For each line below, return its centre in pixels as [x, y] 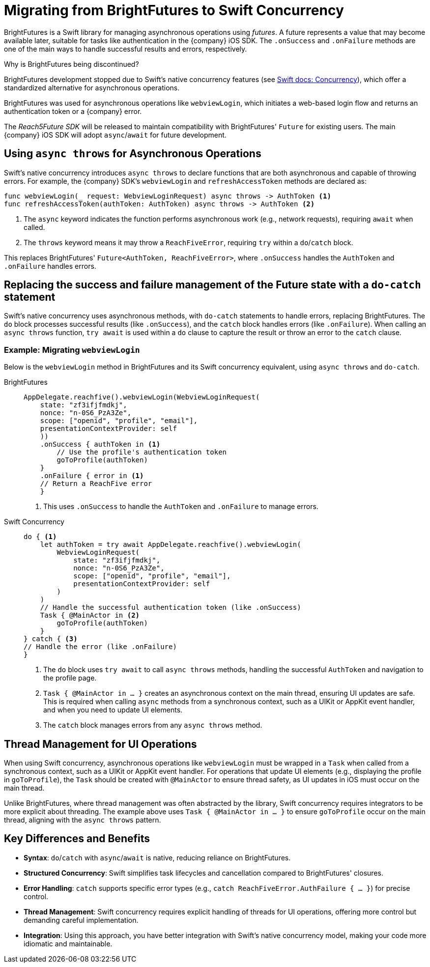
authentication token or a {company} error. [73, 111]
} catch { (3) [51, 639]
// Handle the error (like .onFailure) [100, 647]
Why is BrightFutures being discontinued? [72, 64]
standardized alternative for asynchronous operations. [92, 87]
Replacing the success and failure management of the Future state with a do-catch [213, 285]
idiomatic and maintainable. [68, 943]
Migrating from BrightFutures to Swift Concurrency [174, 10]
